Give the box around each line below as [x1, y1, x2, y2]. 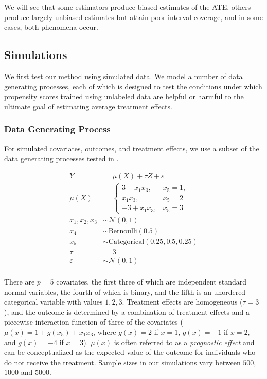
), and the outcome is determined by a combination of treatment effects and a [4, 306, 250, 317]
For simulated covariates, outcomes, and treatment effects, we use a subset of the [4, 143, 259, 154]
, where [93, 326, 116, 337]
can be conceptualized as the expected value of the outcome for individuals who [4, 347, 256, 357]
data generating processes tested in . [4, 153, 119, 164]
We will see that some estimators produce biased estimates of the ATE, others [4, 2, 251, 12]
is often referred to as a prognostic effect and [114, 336, 255, 347]
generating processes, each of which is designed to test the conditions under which [4, 81, 262, 91]
